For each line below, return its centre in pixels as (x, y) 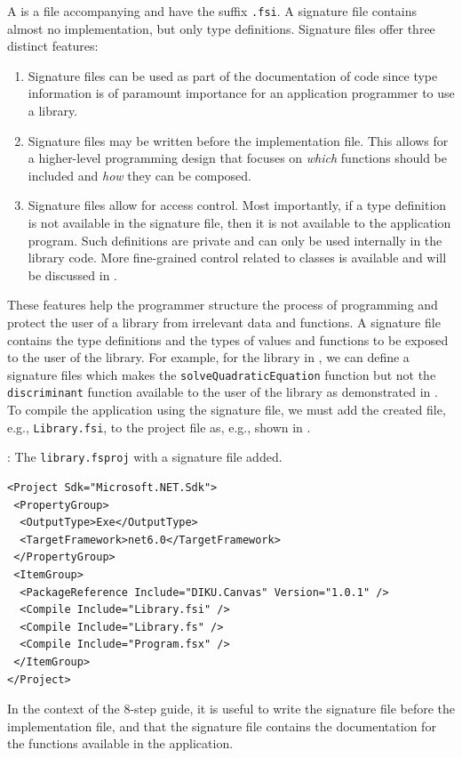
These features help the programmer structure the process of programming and (223, 305)
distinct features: (53, 46)
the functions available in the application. (120, 743)
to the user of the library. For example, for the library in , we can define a (208, 357)
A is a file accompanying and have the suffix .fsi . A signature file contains (212, 11)
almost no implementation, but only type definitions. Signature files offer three (221, 28)
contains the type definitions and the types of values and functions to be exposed (228, 339)
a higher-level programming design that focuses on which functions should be (237, 158)
